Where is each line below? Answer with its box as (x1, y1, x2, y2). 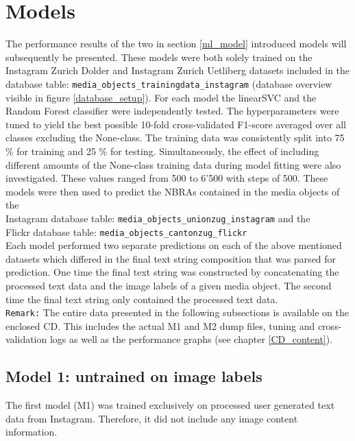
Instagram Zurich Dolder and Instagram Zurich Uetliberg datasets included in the (5, 63, 350, 78)
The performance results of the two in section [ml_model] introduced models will (5, 36, 347, 51)
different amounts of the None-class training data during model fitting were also (5, 157, 341, 171)
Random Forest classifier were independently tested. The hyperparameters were (5, 104, 339, 118)
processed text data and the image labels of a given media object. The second (5, 278, 332, 292)
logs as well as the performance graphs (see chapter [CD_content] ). (49, 332, 333, 346)
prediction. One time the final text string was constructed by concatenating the (5, 265, 339, 279)
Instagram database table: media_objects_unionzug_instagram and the (5, 211, 310, 225)
